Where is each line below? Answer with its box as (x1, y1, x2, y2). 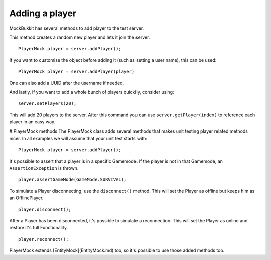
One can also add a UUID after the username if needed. (9, 80, 124, 86)
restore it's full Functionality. (9, 225, 68, 231)
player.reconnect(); (18, 236, 69, 242)
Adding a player (9, 8, 77, 19)
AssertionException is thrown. (9, 165, 79, 171)
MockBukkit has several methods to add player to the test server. (9, 25, 144, 31)
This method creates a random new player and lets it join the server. (9, 34, 150, 40)
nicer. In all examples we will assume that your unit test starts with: (9, 135, 148, 141)
